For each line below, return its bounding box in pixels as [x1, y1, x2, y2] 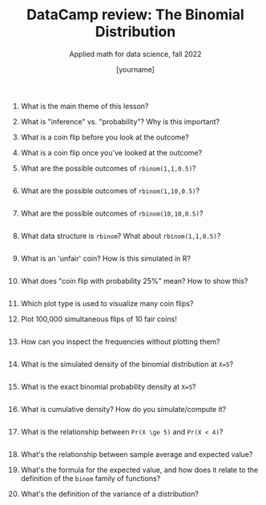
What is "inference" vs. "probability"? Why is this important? [20, 116, 220, 126]
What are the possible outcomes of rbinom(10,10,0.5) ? [20, 208, 204, 218]
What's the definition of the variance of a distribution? [20, 489, 199, 499]
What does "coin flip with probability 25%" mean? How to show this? [20, 276, 248, 285]
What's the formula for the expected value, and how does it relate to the [20, 465, 259, 475]
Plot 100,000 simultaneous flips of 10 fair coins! [20, 314, 177, 324]
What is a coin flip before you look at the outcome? [20, 132, 189, 142]
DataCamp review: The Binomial [26, 6, 245, 24]
